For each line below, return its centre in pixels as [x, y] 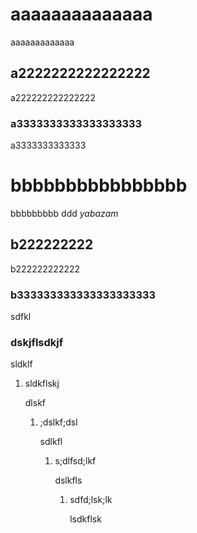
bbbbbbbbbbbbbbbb [99, 185]
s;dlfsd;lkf [75, 461]
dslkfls [68, 480]
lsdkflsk [85, 519]
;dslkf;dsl [58, 422]
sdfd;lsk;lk [91, 500]
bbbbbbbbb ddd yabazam [64, 213]
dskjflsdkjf [37, 343]
